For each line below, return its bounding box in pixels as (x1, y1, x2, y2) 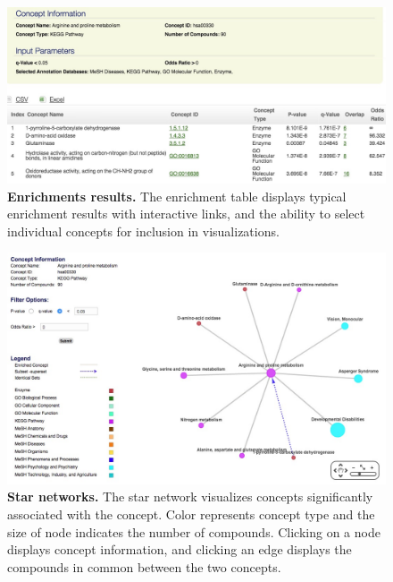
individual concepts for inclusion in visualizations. (7, 221, 280, 240)
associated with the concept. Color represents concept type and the (7, 505, 375, 524)
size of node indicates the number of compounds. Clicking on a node (7, 522, 380, 541)
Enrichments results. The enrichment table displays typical (7, 186, 347, 205)
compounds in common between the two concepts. (7, 557, 281, 576)
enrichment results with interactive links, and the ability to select (7, 204, 365, 223)
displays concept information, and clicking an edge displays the (7, 540, 352, 559)
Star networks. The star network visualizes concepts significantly (7, 487, 373, 506)
